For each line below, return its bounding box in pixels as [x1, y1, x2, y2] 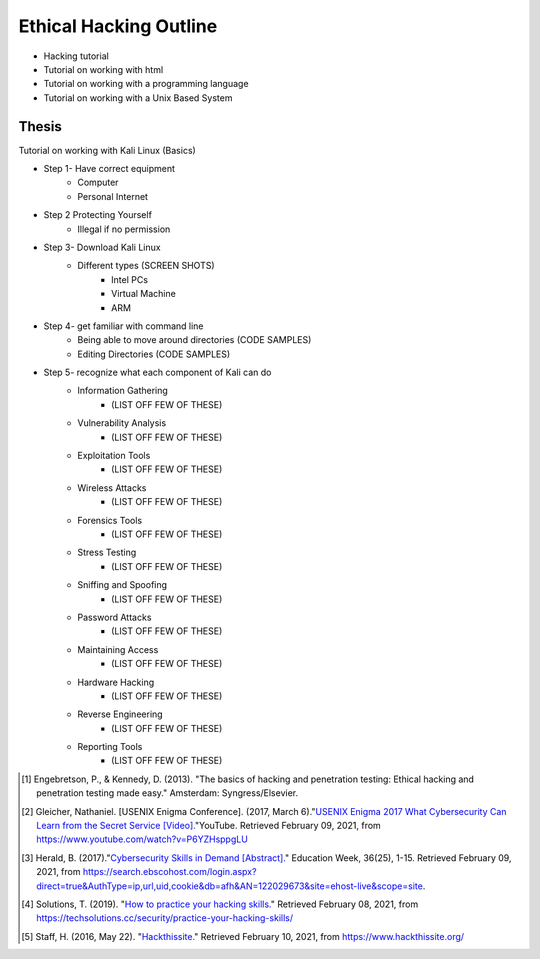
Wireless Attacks [77, 481, 147, 494]
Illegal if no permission [77, 223, 171, 235]
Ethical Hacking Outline [18, 15, 218, 37]
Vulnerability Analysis [77, 417, 167, 429]
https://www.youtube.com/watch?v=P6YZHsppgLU [36, 833, 249, 845]
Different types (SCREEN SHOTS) [77, 260, 215, 272]
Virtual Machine [111, 288, 177, 300]
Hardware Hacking [77, 676, 155, 688]
